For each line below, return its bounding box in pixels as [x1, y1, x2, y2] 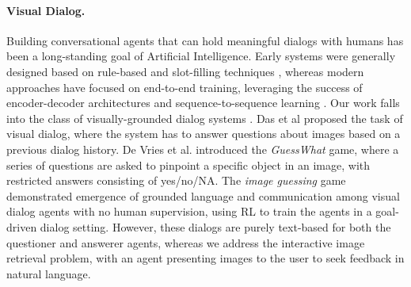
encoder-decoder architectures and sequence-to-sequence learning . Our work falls [6, 94, 400, 111]
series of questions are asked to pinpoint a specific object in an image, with [6, 156, 371, 173]
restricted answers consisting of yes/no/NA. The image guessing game [6, 172, 346, 189]
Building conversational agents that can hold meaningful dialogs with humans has [6, 32, 404, 48]
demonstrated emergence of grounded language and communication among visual [6, 187, 400, 204]
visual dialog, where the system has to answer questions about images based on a [6, 125, 401, 142]
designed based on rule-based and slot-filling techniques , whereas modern [6, 63, 364, 79]
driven [6, 218, 37, 235]
